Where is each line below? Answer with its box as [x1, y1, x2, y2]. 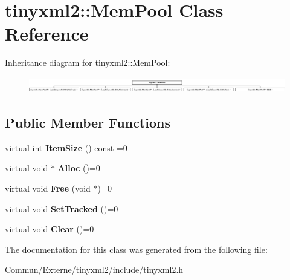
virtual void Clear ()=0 [5, 223, 94, 235]
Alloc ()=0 [57, 161, 100, 174]
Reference [5, 21, 89, 46]
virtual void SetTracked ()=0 [5, 202, 118, 215]
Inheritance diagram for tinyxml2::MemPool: [5, 56, 170, 69]
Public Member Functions [5, 113, 170, 132]
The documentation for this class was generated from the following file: [5, 243, 268, 255]
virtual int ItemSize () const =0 [5, 141, 127, 154]
